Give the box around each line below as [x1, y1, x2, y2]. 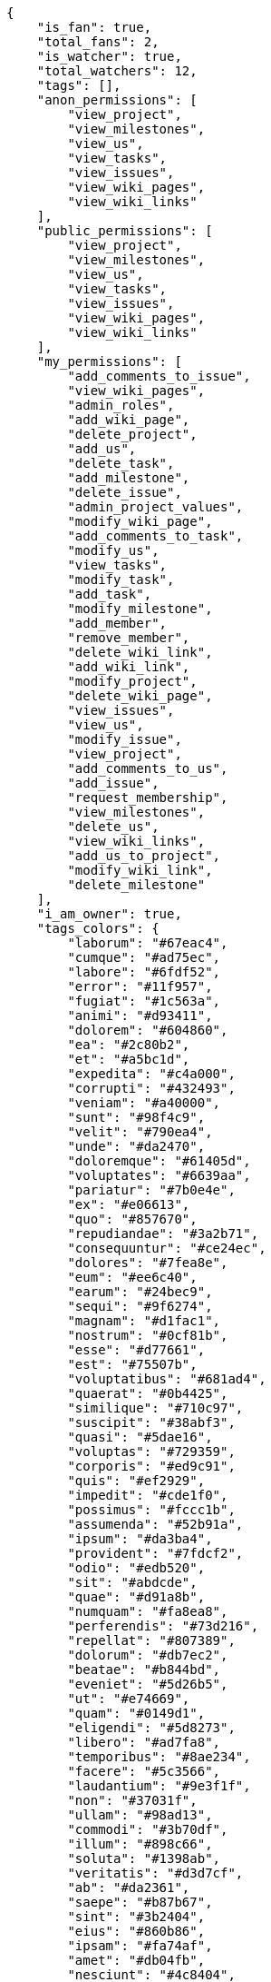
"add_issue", [67, 776, 160, 790]
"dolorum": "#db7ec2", [67, 1648, 228, 1662]
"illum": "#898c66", [67, 1837, 213, 1851]
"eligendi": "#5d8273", [67, 1720, 236, 1735]
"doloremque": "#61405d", [67, 1154, 251, 1168]
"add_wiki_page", [67, 412, 190, 427]
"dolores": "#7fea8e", [67, 1255, 228, 1270]
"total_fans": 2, [36, 35, 160, 49]
